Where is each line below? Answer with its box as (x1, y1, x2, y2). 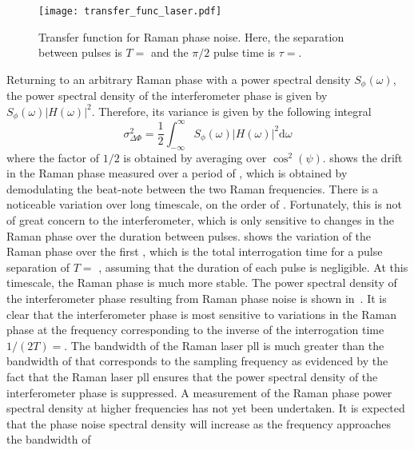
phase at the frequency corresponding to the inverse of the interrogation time (6, 321, 384, 338)
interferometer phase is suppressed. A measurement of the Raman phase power (6, 384, 392, 400)
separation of (6, 258, 70, 275)
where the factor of (6, 149, 99, 165)
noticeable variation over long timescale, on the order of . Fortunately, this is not (6, 196, 402, 213)
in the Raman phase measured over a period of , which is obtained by (6, 165, 348, 181)
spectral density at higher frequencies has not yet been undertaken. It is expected (6, 400, 405, 416)
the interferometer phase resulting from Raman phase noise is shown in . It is (6, 289, 387, 306)
